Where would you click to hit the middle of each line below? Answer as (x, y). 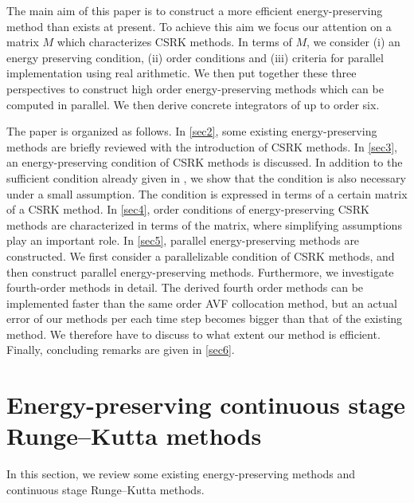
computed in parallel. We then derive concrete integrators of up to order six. (193, 104)
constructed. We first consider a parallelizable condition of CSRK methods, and (201, 255)
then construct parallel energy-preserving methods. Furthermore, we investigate (200, 271)
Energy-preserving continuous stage (206, 405)
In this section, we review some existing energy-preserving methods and (181, 474)
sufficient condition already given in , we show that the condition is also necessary (206, 177)
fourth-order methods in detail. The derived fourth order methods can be (185, 287)
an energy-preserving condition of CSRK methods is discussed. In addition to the (205, 162)
